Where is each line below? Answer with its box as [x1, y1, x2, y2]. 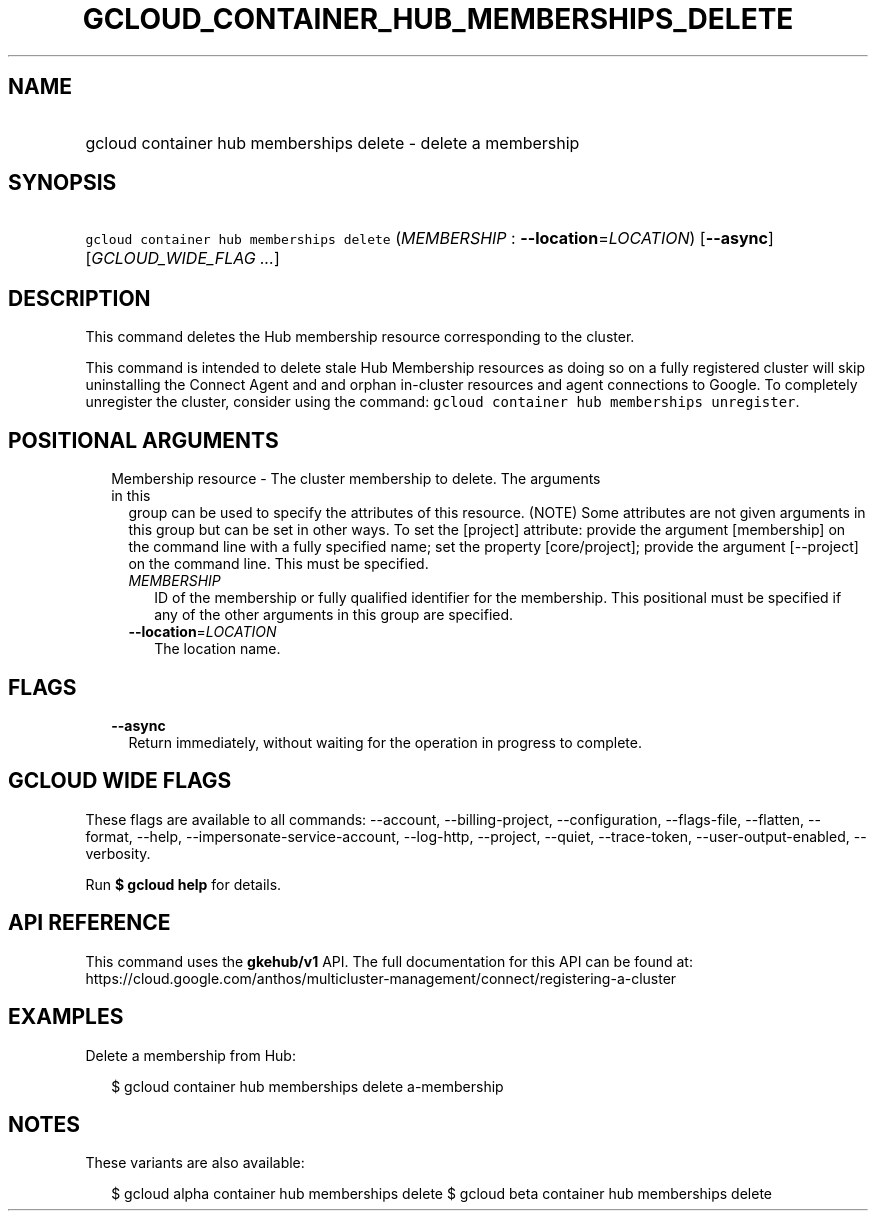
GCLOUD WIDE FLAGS [8, 768, 232, 794]
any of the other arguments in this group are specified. [154, 606, 514, 624]
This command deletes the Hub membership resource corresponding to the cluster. [85, 328, 635, 346]
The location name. [154, 640, 281, 658]
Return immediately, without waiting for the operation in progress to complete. [128, 733, 642, 751]
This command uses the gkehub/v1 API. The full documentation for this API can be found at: [85, 952, 693, 970]
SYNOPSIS [8, 170, 117, 196]
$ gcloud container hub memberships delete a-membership [111, 1077, 504, 1095]
